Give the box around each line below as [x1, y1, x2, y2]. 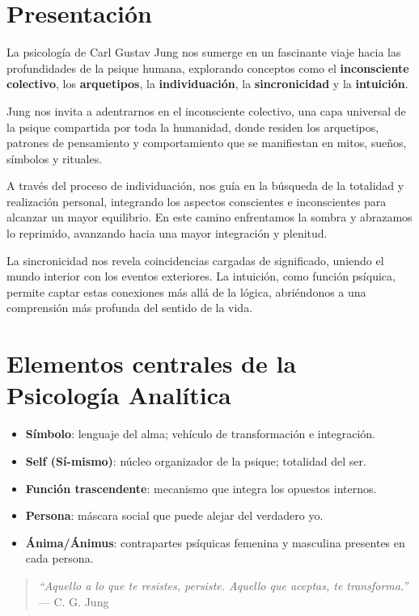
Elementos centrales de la [6, 347, 297, 380]
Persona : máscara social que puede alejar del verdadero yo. [25, 507, 324, 524]
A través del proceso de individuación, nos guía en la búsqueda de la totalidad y [6, 177, 404, 194]
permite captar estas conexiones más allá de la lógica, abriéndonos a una [6, 283, 366, 300]
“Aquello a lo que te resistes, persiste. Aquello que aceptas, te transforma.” [38, 576, 408, 593]
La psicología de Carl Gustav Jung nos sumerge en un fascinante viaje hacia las [6, 44, 401, 61]
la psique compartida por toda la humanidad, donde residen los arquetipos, [6, 118, 379, 135]
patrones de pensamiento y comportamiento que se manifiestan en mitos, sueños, [6, 134, 407, 151]
